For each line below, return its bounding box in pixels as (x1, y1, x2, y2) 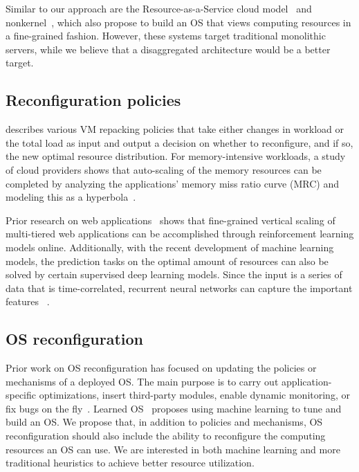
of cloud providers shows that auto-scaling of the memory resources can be (6, 162, 322, 176)
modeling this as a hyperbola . (6, 190, 136, 204)
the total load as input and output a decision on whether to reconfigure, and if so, (6, 135, 353, 149)
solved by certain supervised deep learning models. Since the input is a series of (6, 267, 342, 282)
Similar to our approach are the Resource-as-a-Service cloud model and (6, 1, 312, 15)
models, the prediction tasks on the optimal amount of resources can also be (6, 253, 329, 268)
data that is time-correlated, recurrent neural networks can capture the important (6, 280, 353, 295)
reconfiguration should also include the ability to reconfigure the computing (6, 428, 326, 443)
